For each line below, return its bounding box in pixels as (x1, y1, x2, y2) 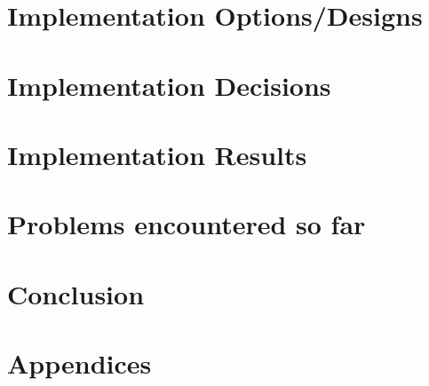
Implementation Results (7, 136, 307, 172)
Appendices (7, 345, 152, 382)
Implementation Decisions (7, 67, 331, 103)
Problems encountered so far (7, 206, 366, 242)
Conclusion (7, 275, 145, 311)
